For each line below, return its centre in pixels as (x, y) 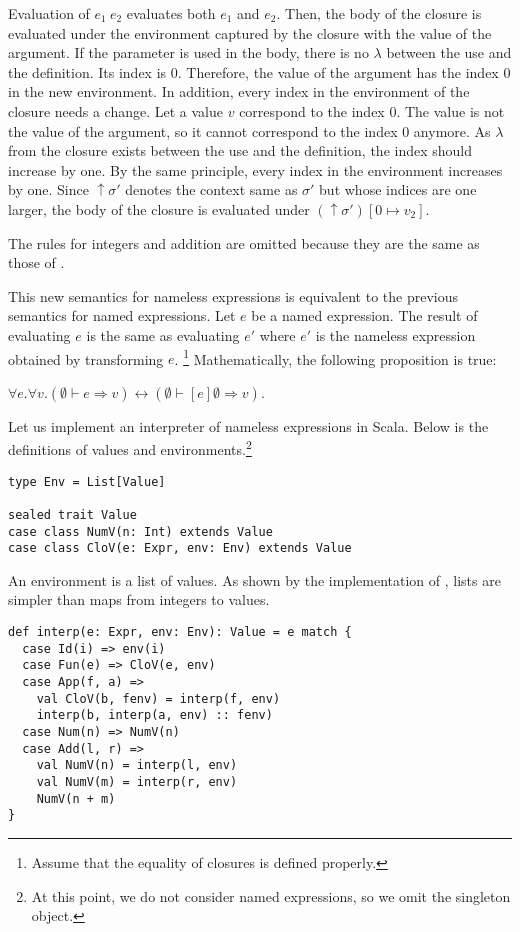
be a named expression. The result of (364, 315)
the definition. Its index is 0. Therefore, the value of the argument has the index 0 (259, 71)
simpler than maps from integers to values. (139, 599)
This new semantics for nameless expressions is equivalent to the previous (233, 295)
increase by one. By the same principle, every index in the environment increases (255, 169)
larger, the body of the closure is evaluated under (159, 208)
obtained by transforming (86, 358)
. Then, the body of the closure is (379, 13)
